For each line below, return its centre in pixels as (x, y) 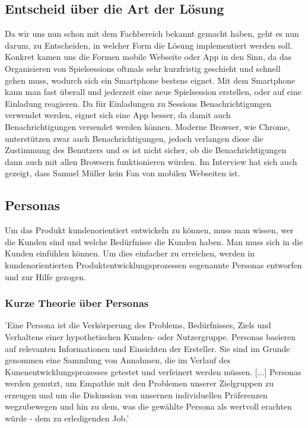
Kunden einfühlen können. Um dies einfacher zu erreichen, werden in (130, 253)
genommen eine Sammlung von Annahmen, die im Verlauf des (118, 360)
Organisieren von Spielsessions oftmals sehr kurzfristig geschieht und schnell (143, 68)
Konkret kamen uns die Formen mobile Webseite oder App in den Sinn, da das (148, 57)
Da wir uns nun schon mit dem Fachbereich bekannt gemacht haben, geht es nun (152, 34)
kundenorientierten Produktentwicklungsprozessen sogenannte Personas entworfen (153, 264)
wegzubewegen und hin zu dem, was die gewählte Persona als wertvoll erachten (148, 406)
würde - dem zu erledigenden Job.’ (67, 418)
